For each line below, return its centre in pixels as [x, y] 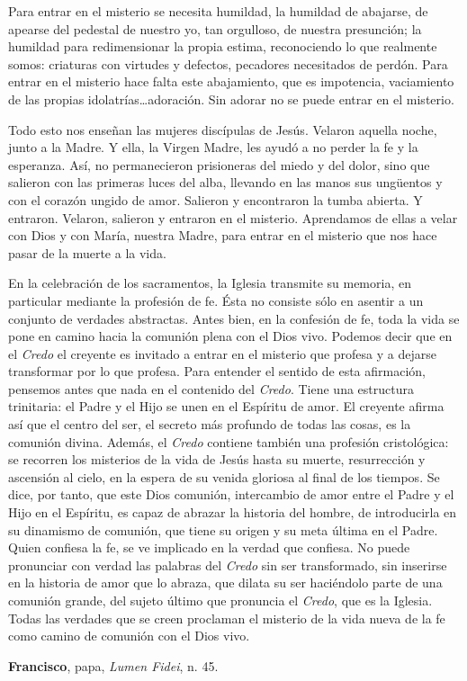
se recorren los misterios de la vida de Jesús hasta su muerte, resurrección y [217, 459]
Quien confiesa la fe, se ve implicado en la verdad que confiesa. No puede [209, 547]
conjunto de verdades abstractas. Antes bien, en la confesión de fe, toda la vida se [234, 318]
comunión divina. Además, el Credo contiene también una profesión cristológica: [229, 441]
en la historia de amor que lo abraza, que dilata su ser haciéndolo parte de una [225, 582]
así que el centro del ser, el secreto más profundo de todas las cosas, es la [210, 424]
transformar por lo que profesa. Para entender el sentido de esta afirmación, [217, 371]
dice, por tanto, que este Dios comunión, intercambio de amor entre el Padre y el [231, 494]
